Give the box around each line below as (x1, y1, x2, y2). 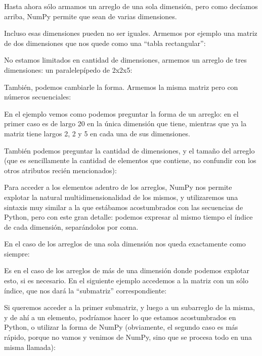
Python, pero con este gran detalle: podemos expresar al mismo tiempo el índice (4, 212, 253, 222)
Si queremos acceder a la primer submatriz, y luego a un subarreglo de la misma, (4, 302, 255, 313)
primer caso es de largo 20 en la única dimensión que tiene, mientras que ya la (4, 118, 247, 129)
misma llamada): (4, 341, 56, 352)
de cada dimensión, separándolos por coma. (4, 221, 139, 232)
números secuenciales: (4, 91, 71, 102)
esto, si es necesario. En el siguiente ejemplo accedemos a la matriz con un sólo (4, 275, 248, 286)
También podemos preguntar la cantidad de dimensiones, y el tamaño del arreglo (4, 145, 255, 156)
